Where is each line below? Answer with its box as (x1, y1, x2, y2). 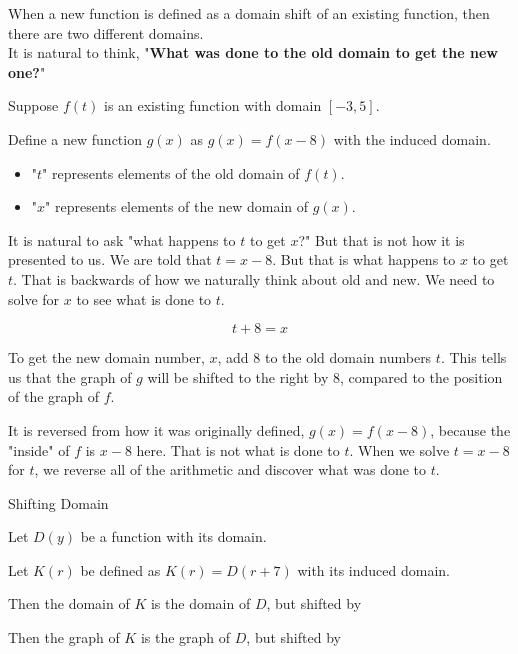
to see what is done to (76, 288, 212, 309)
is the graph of (140, 627, 231, 648)
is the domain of (150, 593, 251, 614)
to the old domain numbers (264, 347, 432, 368)
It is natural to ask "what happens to (8, 229, 236, 250)
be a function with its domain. (80, 526, 267, 547)
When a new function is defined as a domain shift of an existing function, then (8, 3, 490, 23)
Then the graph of (8, 627, 120, 648)
